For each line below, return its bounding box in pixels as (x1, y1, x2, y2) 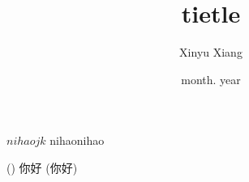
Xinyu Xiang (179, 44, 243, 61)
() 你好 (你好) (6, 159, 78, 176)
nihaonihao (49, 132, 105, 149)
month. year (181, 70, 241, 87)
